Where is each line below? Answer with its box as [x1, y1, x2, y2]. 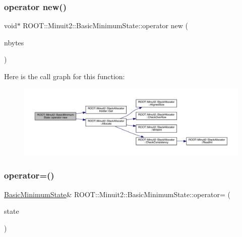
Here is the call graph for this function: [4, 71, 125, 81]
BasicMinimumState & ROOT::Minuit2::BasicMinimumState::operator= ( [4, 189, 230, 199]
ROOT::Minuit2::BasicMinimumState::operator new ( [23, 20, 188, 31]
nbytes [4, 37, 24, 47]
